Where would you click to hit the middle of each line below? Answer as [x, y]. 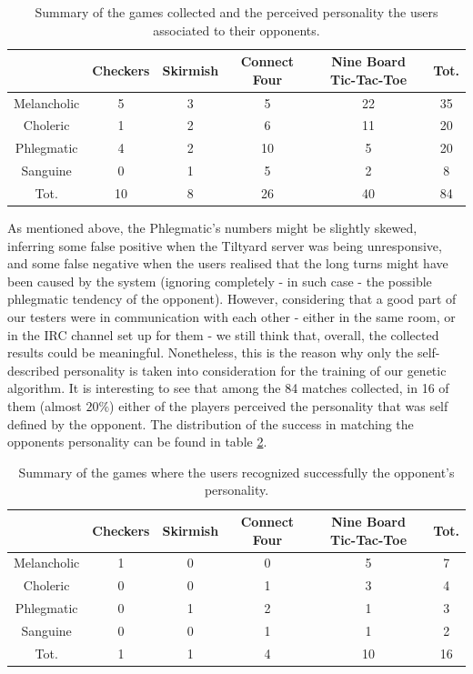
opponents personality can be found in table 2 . [137, 442]
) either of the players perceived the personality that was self [279, 406]
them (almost [45, 406]
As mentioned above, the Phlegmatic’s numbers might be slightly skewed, [212, 228]
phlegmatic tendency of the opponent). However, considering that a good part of [232, 299]
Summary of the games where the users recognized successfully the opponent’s [236, 472]
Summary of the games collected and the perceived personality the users [236, 12]
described [34, 370]
